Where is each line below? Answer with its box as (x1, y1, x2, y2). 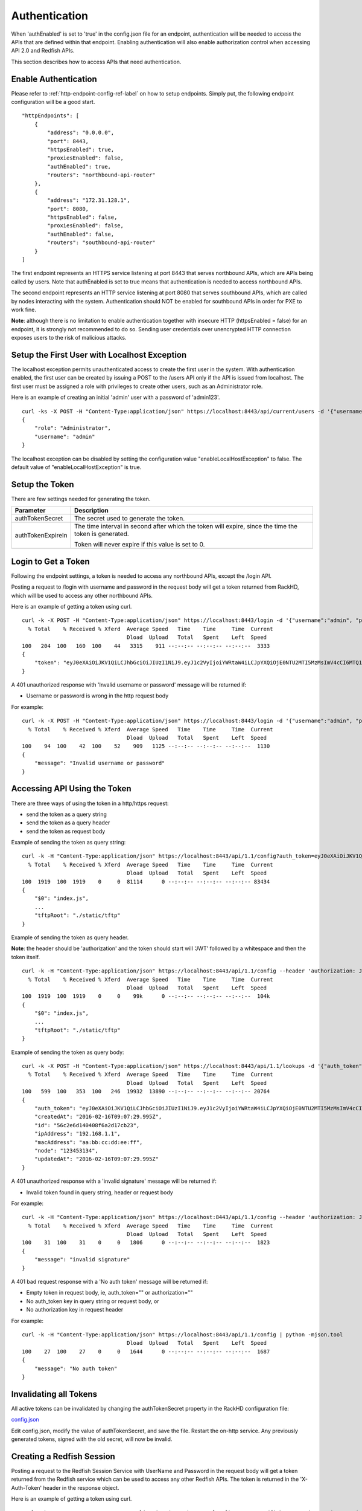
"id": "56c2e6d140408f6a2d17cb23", (34, 1122, 140, 1128)
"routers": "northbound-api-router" (47, 172, 156, 178)
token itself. (11, 953, 40, 960)
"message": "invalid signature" (34, 1256, 130, 1263)
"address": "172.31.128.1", (47, 197, 130, 204)
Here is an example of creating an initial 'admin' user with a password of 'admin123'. (11, 393, 220, 401)
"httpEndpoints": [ (22, 112, 80, 119)
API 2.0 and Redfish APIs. (11, 47, 75, 54)
